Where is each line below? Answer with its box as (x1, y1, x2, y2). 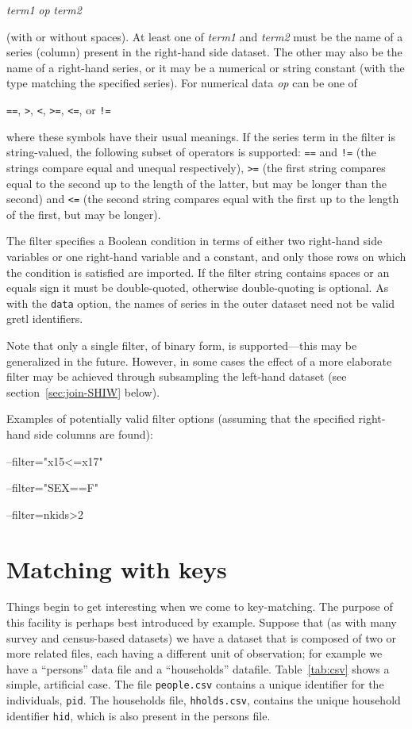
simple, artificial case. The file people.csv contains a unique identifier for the (6, 676, 384, 693)
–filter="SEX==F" (6, 479, 98, 496)
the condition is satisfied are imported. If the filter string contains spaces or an (6, 263, 390, 280)
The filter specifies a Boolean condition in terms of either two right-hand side (6, 232, 383, 249)
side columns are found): (34, 425, 153, 442)
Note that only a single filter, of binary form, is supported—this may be (6, 337, 357, 353)
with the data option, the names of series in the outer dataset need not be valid (6, 294, 395, 311)
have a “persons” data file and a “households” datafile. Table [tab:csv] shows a (6, 660, 390, 677)
